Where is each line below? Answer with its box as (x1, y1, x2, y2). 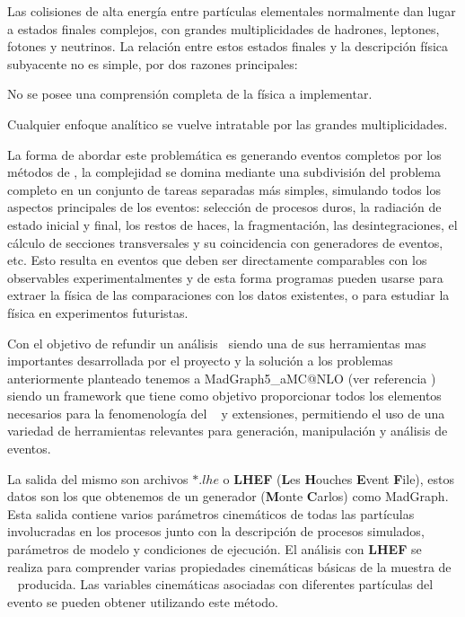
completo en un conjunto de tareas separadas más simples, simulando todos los (7, 180, 441, 198)
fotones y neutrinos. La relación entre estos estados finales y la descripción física (7, 37, 449, 56)
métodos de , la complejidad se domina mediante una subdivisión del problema (7, 163, 441, 181)
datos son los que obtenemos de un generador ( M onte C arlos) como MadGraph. (7, 487, 449, 506)
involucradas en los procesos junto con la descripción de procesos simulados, (7, 522, 425, 541)
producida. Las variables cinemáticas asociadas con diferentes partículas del (17, 575, 434, 594)
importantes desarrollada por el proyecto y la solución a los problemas (7, 351, 393, 370)
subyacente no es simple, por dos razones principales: (7, 54, 298, 73)
